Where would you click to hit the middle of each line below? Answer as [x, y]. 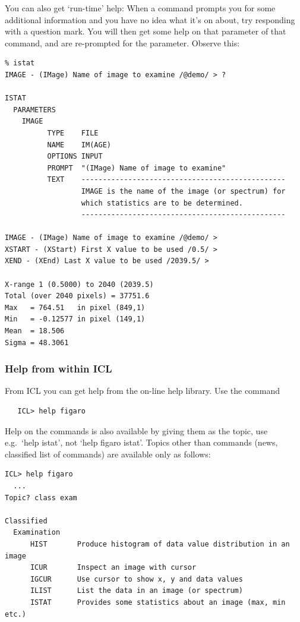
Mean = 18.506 [35, 331]
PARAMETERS [34, 110]
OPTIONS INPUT [75, 157]
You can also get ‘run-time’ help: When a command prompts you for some [140, 8]
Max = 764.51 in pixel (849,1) [75, 307]
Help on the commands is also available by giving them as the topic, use [136, 430]
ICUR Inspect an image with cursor [113, 568]
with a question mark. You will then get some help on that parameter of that [146, 31]
